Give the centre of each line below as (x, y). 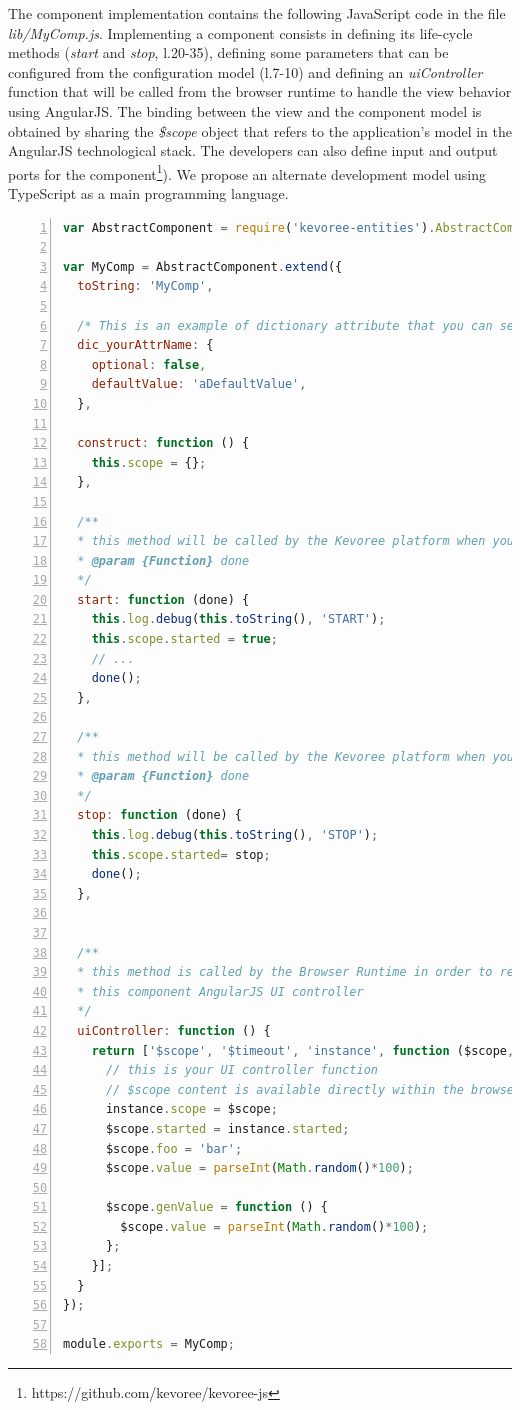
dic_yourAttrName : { (145, 345)
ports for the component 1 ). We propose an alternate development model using (247, 172)
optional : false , (149, 364)
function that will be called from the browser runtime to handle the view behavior (260, 91)
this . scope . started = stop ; (181, 854)
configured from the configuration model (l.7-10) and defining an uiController (245, 71)
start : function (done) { (163, 599)
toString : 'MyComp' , (145, 286)
